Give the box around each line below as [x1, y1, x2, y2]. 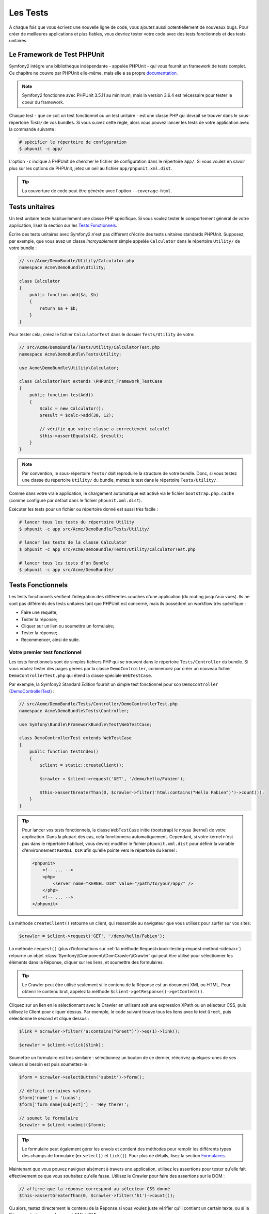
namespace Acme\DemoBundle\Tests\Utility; [19, 351, 122, 357]
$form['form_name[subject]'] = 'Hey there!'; [19, 1101, 129, 1107]
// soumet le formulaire [19, 1115, 79, 1121]
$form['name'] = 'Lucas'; [19, 1095, 81, 1100]
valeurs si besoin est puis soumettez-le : [9, 1062, 90, 1067]
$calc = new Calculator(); [39, 405, 104, 411]
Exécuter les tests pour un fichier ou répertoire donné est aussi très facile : [9, 506, 158, 512]
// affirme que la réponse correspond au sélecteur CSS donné [19, 1186, 170, 1192]
